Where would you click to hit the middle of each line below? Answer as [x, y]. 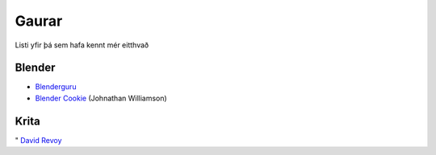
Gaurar [39, 21]
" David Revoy [38, 140]
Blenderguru [56, 87]
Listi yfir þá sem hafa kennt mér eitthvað [82, 45]
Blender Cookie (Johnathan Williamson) [101, 98]
